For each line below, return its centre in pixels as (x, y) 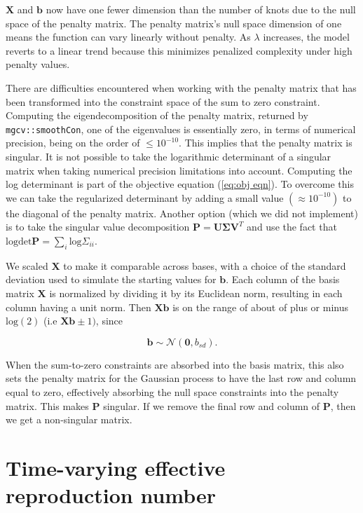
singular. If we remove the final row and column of (212, 405)
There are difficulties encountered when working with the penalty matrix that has (181, 87)
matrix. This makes (47, 405)
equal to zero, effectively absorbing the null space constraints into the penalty (172, 391)
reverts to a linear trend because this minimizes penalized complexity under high (179, 50)
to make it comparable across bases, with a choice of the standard (205, 265)
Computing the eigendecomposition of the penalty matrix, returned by (157, 115)
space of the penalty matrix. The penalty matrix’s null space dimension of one (174, 23)
